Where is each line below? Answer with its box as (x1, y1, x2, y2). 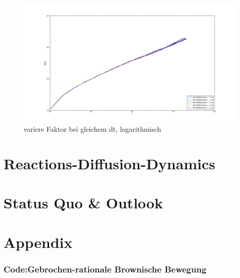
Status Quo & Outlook (4, 192, 163, 213)
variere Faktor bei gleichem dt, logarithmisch (24, 124, 161, 134)
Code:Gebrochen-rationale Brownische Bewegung (4, 262, 206, 275)
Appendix (4, 231, 73, 252)
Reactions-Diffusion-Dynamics (4, 153, 215, 173)
